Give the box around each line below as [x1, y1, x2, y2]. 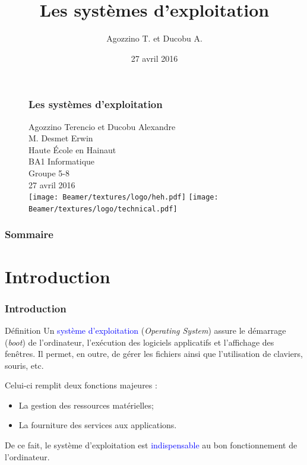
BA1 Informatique [29, 155, 95, 167]
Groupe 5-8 [29, 166, 69, 179]
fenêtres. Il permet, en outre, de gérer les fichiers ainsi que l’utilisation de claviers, [5, 347, 303, 360]
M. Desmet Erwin [29, 132, 93, 144]
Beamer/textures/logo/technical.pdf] [29, 204, 178, 213]
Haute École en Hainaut [29, 143, 116, 156]
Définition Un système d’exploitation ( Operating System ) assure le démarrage [5, 324, 286, 336]
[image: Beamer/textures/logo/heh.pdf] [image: [29, 193, 219, 202]
